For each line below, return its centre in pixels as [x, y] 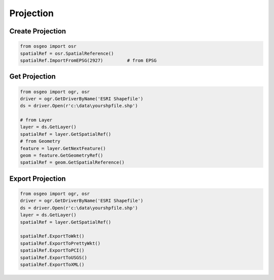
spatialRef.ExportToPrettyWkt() [60, 243]
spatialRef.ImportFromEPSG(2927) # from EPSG [88, 60]
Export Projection [38, 178]
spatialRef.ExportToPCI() [52, 250]
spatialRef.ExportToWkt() [52, 236]
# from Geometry [40, 141]
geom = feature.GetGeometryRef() [62, 155]
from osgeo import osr [48, 46]
